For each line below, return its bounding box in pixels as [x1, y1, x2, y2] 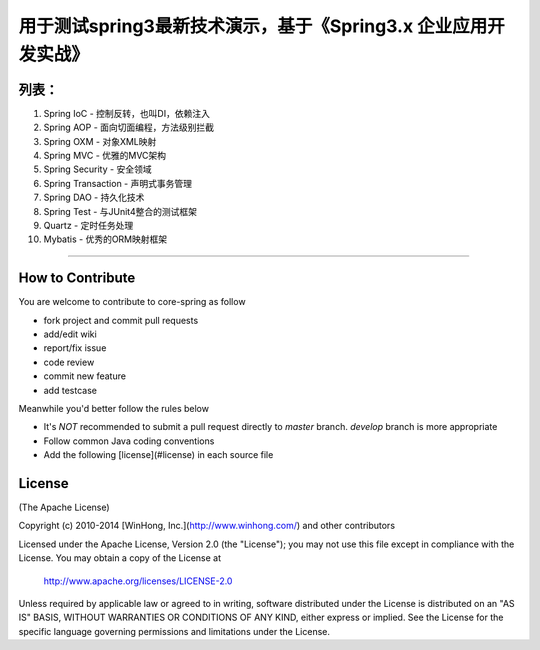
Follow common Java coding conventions [43, 435, 215, 447]
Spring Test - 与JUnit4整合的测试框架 [43, 205, 198, 217]
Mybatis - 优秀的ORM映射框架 [43, 233, 168, 245]
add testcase [43, 384, 97, 396]
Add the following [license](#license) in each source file [43, 449, 274, 461]
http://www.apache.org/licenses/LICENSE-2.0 [43, 575, 233, 587]
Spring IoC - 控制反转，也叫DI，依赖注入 [43, 107, 210, 119]
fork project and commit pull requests [43, 314, 199, 326]
